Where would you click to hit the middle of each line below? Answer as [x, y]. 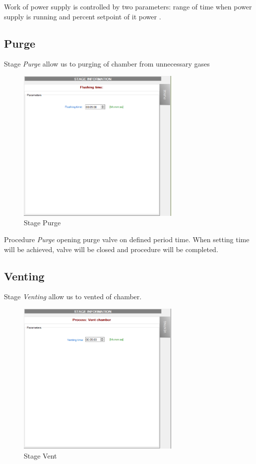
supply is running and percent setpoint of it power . [83, 16]
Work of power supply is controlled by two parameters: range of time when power [128, 6]
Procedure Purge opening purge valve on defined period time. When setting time [127, 239]
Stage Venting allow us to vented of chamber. [73, 297]
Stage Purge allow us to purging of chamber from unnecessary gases [107, 64]
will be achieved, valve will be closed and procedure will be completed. [111, 249]
